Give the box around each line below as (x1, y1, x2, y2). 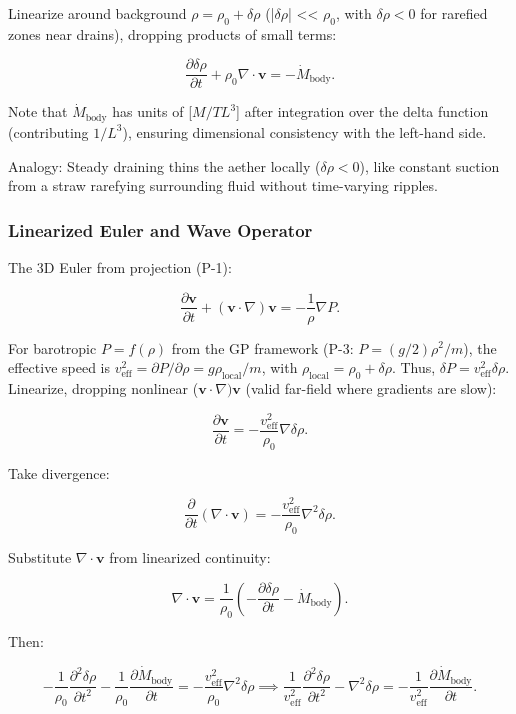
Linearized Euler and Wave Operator (8, 217, 313, 242)
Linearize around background (8, 3, 187, 23)
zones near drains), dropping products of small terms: (8, 23, 337, 44)
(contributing (8, 121, 89, 142)
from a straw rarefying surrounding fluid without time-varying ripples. (8, 175, 438, 196)
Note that (8, 101, 68, 122)
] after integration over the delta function (236, 101, 489, 122)
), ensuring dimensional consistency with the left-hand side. (122, 121, 487, 142)
